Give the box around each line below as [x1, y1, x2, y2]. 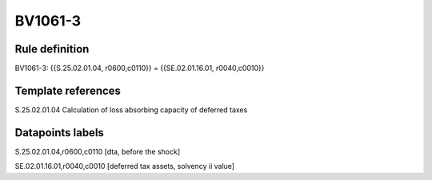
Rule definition [14, 42, 90, 56]
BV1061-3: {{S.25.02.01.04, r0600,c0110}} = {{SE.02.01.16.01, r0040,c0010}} [14, 64, 265, 73]
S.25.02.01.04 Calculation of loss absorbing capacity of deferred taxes [14, 104, 248, 115]
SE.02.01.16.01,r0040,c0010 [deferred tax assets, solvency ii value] [14, 162, 235, 171]
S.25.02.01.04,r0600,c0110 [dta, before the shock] [14, 147, 181, 156]
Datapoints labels [14, 126, 104, 139]
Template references [14, 84, 122, 97]
